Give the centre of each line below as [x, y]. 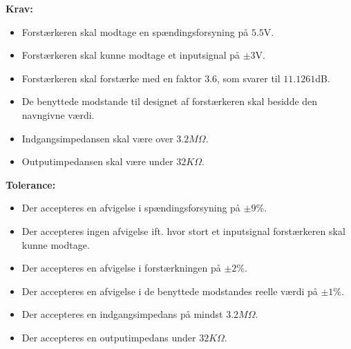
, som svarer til [249, 78]
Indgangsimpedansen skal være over [97, 138]
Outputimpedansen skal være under [97, 161]
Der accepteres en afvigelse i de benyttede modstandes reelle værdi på [170, 291]
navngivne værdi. [58, 114]
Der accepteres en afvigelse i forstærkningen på [121, 268]
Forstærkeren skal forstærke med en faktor [112, 78]
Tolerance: [31, 184]
